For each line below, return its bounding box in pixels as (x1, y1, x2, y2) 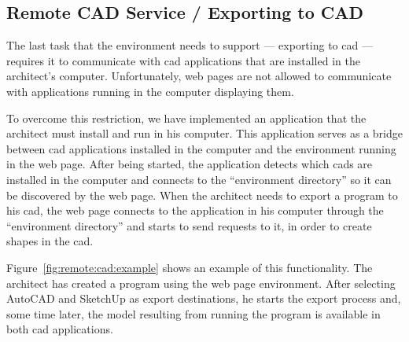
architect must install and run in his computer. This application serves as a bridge (6, 125, 403, 142)
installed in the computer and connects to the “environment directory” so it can (6, 171, 392, 187)
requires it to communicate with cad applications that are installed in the (6, 52, 360, 68)
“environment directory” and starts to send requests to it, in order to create (6, 217, 372, 234)
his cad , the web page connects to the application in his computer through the (6, 202, 384, 219)
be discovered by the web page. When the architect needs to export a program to (6, 186, 398, 203)
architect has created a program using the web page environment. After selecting (6, 274, 396, 291)
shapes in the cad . (6, 233, 94, 249)
